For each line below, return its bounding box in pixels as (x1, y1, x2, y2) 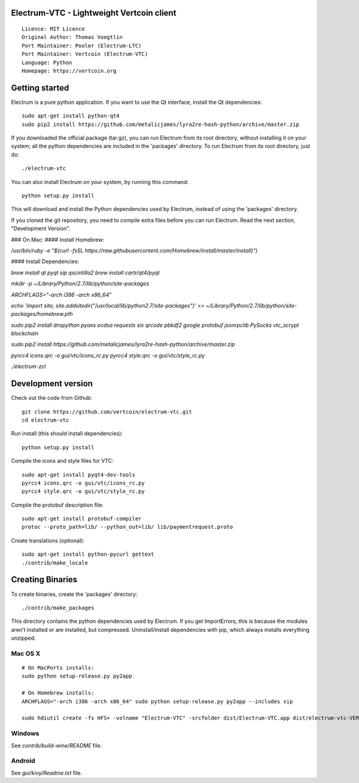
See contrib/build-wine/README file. (11, 742, 102, 749)
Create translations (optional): (11, 537, 85, 544)
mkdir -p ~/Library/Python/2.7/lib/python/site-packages (11, 280, 150, 287)
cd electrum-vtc (22, 417, 69, 423)
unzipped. (11, 634, 36, 642)
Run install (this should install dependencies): (11, 430, 123, 437)
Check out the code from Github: (11, 394, 92, 402)
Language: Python (22, 59, 72, 66)
